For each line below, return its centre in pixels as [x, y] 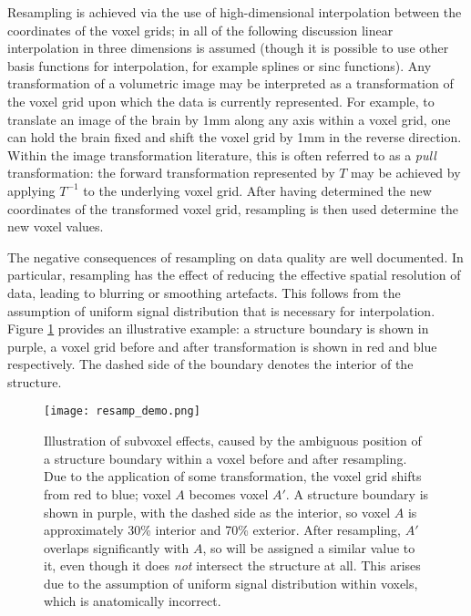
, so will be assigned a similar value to [309, 547]
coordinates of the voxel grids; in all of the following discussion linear [200, 30]
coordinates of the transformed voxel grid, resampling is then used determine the [233, 208]
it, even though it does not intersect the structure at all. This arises [232, 565]
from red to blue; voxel [108, 493]
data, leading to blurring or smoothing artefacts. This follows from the [204, 292]
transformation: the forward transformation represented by [171, 173]
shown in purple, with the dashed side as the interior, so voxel [217, 512]
